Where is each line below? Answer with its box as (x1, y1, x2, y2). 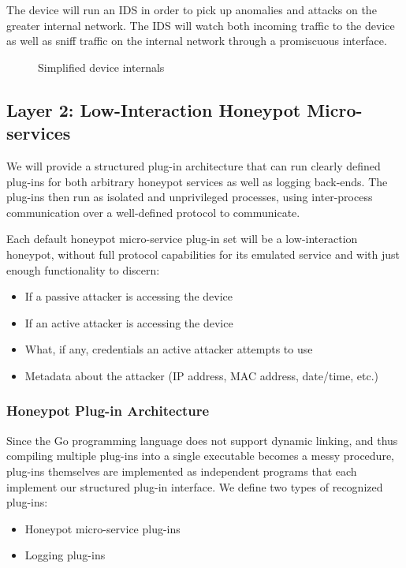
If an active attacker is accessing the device (24, 314, 233, 331)
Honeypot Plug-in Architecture (6, 401, 210, 420)
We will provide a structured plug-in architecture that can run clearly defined (6, 157, 381, 174)
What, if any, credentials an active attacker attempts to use (24, 341, 313, 357)
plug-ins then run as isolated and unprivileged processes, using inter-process (6, 189, 373, 205)
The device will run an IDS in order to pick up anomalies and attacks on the (6, 2, 377, 17)
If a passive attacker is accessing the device (24, 288, 233, 305)
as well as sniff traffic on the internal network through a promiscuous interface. (6, 32, 387, 49)
